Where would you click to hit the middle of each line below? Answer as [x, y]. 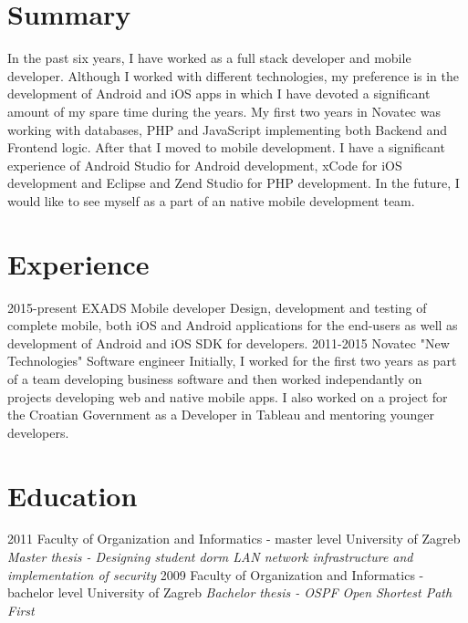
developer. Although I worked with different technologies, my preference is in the [233, 75]
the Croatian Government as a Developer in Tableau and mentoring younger [221, 415]
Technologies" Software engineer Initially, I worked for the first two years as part [232, 361]
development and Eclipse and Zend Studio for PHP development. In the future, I [234, 183]
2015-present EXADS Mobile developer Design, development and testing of [217, 307]
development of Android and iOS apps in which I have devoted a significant [219, 93]
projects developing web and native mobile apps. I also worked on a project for [228, 396]
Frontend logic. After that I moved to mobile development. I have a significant [226, 147]
